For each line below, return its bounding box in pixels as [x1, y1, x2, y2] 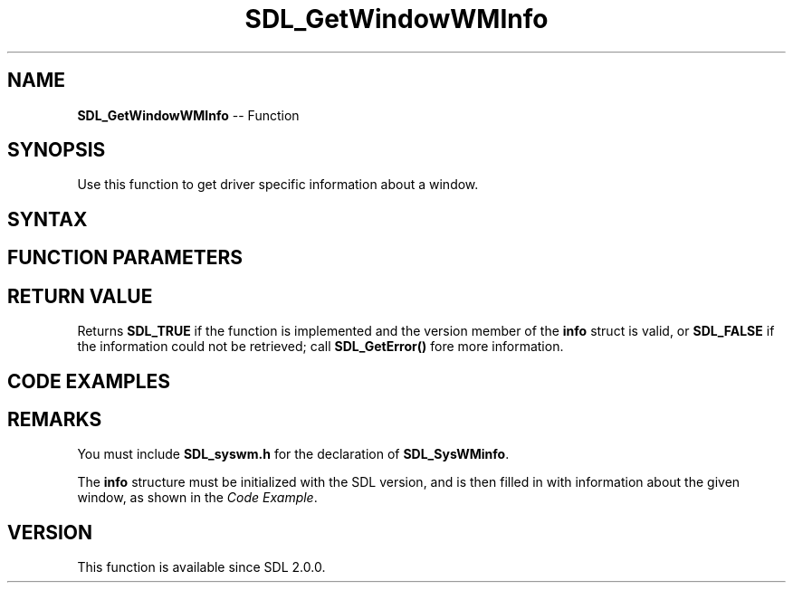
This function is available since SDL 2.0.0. [77, 559, 326, 576]
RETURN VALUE [7, 284, 153, 308]
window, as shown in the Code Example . [77, 490, 318, 506]
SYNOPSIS [7, 138, 106, 162]
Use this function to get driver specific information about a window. [77, 176, 479, 193]
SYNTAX [7, 207, 88, 231]
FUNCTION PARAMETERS [7, 246, 243, 270]
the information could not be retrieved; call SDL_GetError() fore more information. [77, 338, 564, 355]
